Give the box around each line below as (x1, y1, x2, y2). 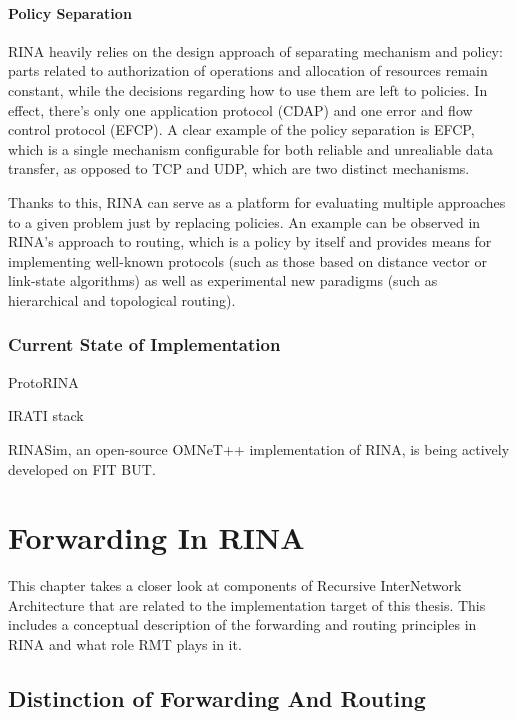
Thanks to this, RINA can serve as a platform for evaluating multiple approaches (8, 191, 506, 212)
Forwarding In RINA (8, 517, 305, 558)
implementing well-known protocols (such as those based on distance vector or (8, 250, 487, 271)
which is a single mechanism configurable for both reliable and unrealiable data (8, 138, 493, 159)
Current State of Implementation (8, 332, 281, 357)
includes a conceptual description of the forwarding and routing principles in (8, 614, 477, 635)
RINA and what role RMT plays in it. (8, 634, 242, 655)
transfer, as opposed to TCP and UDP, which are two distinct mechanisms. (8, 158, 470, 179)
